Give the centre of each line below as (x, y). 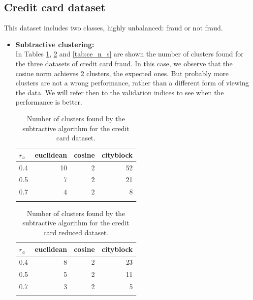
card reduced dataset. (76, 232)
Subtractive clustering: (55, 44)
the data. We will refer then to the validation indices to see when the (120, 92)
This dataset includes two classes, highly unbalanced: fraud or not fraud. (113, 28)
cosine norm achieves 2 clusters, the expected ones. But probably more (122, 73)
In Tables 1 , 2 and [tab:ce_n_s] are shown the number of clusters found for (129, 54)
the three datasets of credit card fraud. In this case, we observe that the (124, 63)
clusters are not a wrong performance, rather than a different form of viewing (132, 83)
